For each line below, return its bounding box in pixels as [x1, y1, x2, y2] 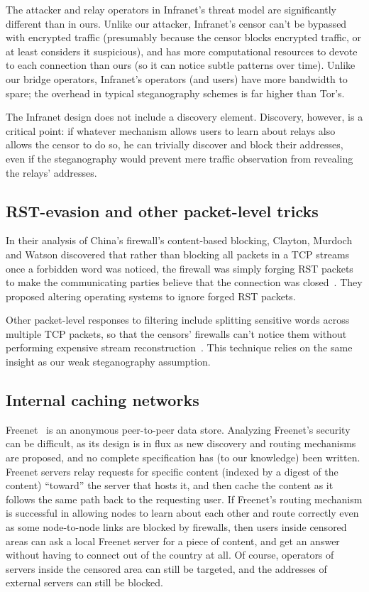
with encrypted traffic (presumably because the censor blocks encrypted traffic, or [6, 30, 362, 45]
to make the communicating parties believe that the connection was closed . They [6, 275, 363, 290]
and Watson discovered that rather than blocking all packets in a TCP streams [6, 246, 350, 261]
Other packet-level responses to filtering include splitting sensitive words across [6, 312, 350, 327]
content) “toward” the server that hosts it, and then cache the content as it [6, 478, 334, 493]
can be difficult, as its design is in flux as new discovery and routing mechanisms [6, 436, 356, 451]
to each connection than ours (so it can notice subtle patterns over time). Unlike [6, 57, 356, 72]
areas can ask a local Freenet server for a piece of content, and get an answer [6, 533, 340, 548]
